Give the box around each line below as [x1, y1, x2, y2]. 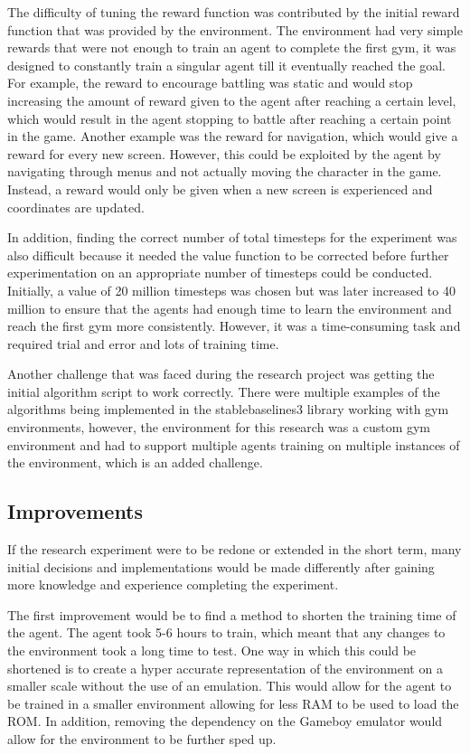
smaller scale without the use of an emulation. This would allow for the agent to [7, 676, 452, 695]
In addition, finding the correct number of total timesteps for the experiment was [7, 228, 457, 247]
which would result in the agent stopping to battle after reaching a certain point [7, 108, 452, 127]
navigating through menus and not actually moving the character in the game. [7, 162, 442, 181]
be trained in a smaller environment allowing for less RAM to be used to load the [7, 693, 459, 712]
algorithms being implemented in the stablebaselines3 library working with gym [7, 400, 449, 419]
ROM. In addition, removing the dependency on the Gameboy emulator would [7, 712, 443, 730]
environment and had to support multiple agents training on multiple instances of [7, 435, 460, 454]
